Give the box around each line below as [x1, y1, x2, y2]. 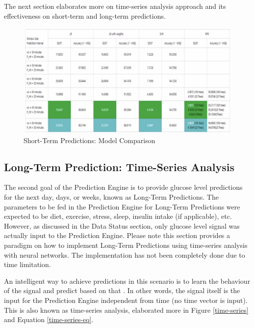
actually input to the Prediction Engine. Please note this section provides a [4, 230, 230, 240]
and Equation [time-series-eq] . [4, 314, 94, 325]
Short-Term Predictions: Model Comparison [24, 135, 155, 145]
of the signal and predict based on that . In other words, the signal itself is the [4, 285, 240, 296]
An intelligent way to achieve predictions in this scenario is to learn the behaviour [4, 275, 251, 286]
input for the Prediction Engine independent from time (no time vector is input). [4, 295, 248, 305]
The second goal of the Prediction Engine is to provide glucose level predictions [4, 182, 243, 192]
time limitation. [4, 259, 51, 269]
